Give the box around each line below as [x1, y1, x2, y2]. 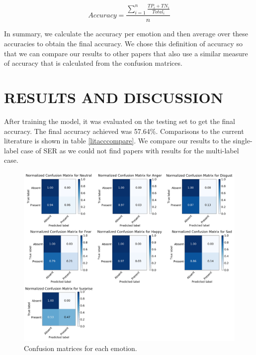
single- [233, 135, 253, 146]
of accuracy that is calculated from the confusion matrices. [4, 58, 182, 68]
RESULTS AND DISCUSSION [4, 87, 223, 108]
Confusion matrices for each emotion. [24, 343, 137, 353]
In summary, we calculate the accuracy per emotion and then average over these [4, 28, 249, 39]
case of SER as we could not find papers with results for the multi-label [20, 145, 239, 155]
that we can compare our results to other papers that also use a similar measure [4, 48, 248, 58]
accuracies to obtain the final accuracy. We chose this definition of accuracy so [4, 38, 243, 49]
